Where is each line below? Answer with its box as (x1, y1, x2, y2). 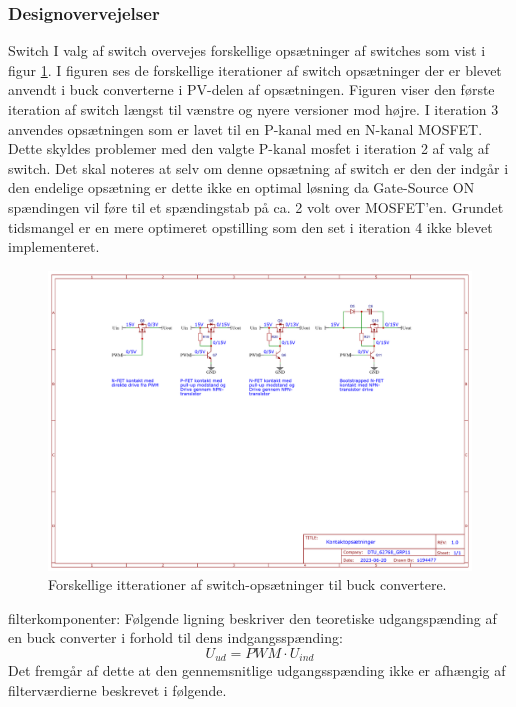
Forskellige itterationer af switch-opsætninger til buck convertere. (48, 574, 447, 595)
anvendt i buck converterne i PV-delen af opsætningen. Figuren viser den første (8, 79, 495, 100)
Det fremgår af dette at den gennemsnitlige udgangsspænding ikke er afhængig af (8, 660, 506, 681)
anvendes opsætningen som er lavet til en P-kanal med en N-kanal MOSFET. (8, 118, 483, 139)
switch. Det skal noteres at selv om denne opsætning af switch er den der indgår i (8, 157, 509, 178)
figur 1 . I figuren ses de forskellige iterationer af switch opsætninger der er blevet (8, 59, 502, 80)
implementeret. (8, 236, 100, 257)
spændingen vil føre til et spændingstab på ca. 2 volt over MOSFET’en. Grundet (8, 196, 504, 217)
